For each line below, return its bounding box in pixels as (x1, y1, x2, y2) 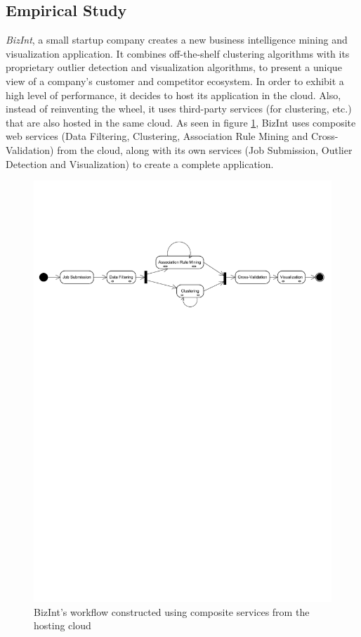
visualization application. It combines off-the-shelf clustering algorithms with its (6, 46, 350, 60)
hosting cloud (34, 618, 91, 633)
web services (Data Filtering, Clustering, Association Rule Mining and (6, 129, 308, 143)
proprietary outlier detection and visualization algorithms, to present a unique (6, 60, 342, 75)
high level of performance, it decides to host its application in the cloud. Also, (6, 87, 341, 102)
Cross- (311, 129, 339, 143)
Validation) (6, 142, 54, 157)
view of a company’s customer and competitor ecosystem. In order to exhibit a (6, 73, 344, 88)
